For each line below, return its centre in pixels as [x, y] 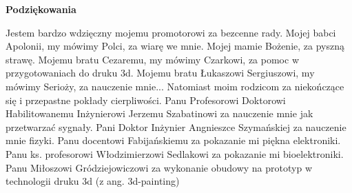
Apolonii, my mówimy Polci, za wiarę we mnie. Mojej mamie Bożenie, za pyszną [175, 46]
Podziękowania [41, 9]
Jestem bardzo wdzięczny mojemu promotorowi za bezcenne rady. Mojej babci [171, 32]
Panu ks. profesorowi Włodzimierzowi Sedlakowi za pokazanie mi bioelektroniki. [175, 153]
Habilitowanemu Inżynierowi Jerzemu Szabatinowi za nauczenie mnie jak [159, 113]
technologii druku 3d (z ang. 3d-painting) [93, 181]
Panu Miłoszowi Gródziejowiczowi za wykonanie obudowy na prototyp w [159, 167]
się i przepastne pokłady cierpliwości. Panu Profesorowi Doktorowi [146, 100]
